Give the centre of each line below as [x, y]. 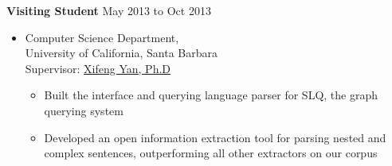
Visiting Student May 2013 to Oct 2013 [109, 10]
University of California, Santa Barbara [121, 53]
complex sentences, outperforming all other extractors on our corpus [211, 153]
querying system [84, 110]
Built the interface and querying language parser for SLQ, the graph [211, 95]
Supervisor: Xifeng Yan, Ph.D [98, 68]
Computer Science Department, [102, 37]
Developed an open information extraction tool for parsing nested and [215, 137]
